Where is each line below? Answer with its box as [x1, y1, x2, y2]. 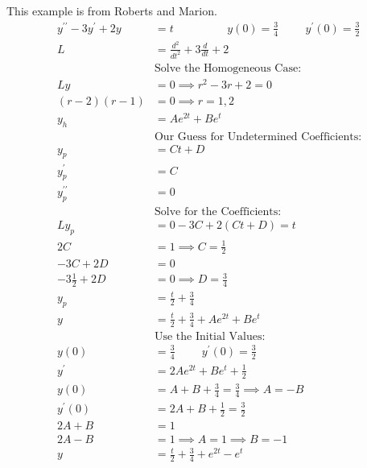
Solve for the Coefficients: [154, 206, 282, 218]
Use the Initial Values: [154, 330, 266, 342]
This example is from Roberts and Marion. [6, 2, 217, 19]
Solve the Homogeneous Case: [154, 62, 302, 74]
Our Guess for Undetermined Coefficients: [154, 130, 362, 143]
